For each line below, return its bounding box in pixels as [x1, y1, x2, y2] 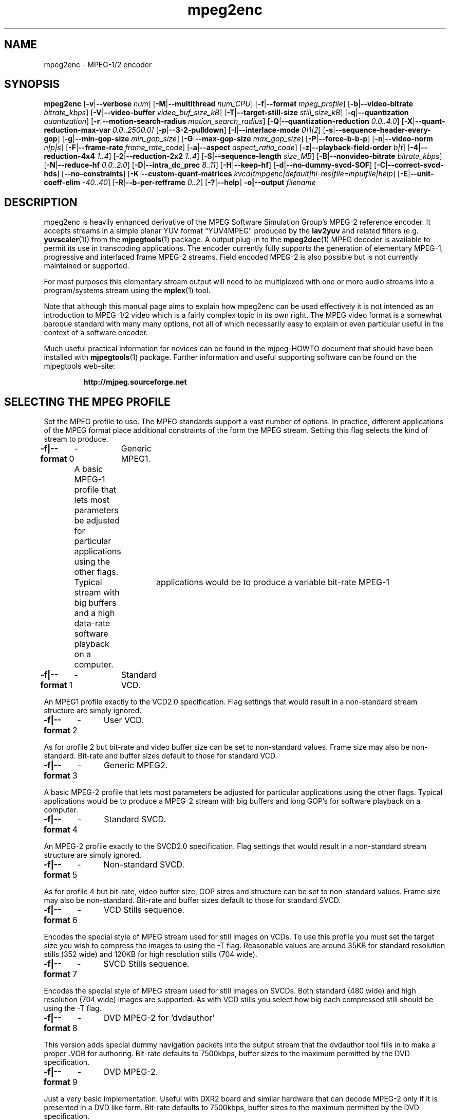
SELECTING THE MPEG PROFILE [4, 395, 171, 408]
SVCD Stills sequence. [103, 959, 190, 969]
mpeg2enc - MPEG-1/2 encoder [44, 60, 152, 69]
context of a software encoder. [44, 328, 148, 337]
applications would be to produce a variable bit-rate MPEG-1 [156, 577, 389, 588]
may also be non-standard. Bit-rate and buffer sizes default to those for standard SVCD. [44, 896, 341, 905]
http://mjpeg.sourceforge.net [83, 377, 187, 387]
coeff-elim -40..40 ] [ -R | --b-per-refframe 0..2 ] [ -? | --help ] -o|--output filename [44, 178, 316, 187]
